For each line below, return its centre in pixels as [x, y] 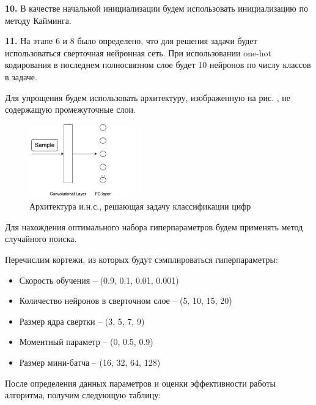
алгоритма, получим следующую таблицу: [83, 395]
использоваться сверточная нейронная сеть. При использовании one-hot [138, 52]
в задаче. [21, 76]
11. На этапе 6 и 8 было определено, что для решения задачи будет [131, 41]
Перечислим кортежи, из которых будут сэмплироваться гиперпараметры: [141, 259]
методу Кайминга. [38, 20]
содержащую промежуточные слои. [70, 109]
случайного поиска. [41, 239]
